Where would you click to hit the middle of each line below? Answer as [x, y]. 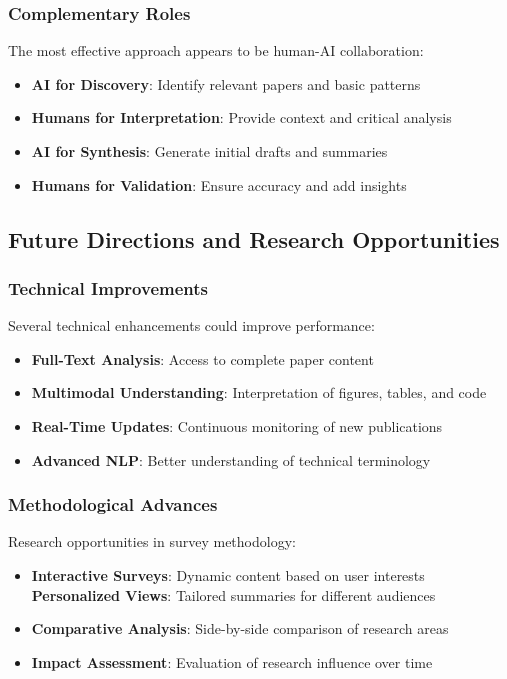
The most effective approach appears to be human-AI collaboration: [216, 50]
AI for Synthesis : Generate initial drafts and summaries [209, 151]
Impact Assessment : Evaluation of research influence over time [232, 661]
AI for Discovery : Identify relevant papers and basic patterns [226, 83]
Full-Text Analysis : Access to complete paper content [202, 358]
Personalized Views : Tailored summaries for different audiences [233, 594]
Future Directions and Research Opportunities [254, 238]
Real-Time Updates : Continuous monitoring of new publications [237, 425]
